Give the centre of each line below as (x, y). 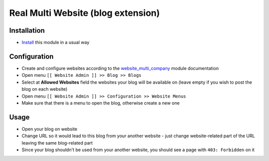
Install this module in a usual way (56, 43)
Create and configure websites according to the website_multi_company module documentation (120, 68)
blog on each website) (45, 89)
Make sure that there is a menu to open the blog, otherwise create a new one (101, 103)
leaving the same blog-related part (57, 143)
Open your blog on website (49, 129)
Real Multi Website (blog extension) (85, 13)
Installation (27, 30)
